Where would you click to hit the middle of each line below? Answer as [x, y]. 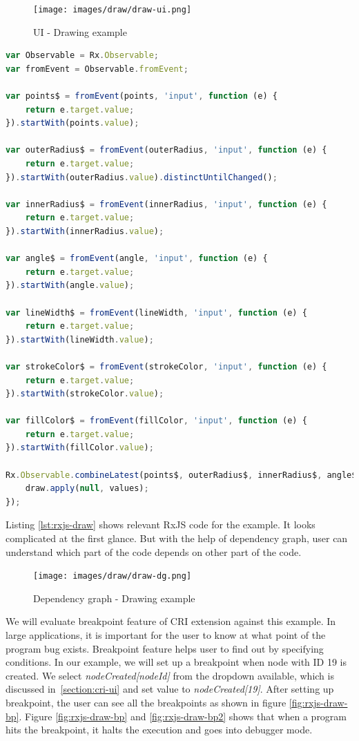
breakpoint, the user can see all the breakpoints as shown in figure [146, 703]
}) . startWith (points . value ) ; [72, 123]
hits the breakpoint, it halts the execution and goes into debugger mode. [159, 730]
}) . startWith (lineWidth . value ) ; [80, 339]
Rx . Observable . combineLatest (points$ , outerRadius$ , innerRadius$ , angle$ [181, 475]
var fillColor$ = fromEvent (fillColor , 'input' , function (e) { [156, 421]
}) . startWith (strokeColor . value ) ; [85, 394]
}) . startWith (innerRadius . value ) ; [85, 231]
